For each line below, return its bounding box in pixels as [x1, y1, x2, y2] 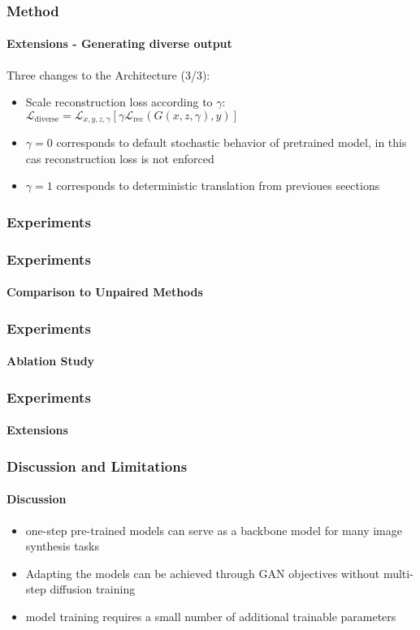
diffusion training [50, 580, 136, 598]
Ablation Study [6, 352, 95, 369]
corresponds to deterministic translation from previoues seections [56, 177, 380, 194]
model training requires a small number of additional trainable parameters [25, 608, 396, 625]
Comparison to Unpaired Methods [6, 283, 203, 300]
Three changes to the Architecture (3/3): [6, 66, 210, 83]
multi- [383, 564, 414, 581]
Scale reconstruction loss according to [25, 93, 213, 110]
